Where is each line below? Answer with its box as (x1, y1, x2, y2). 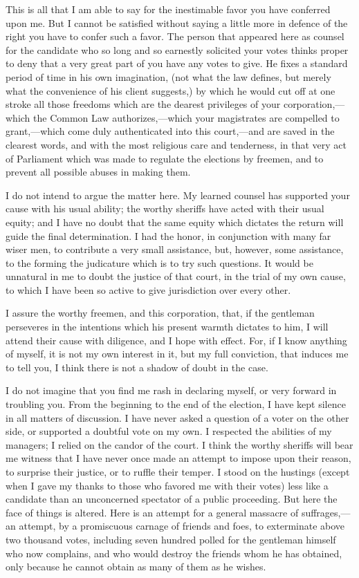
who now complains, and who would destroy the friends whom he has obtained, (6, 546, 342, 560)
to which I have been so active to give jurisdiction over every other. (6, 282, 291, 297)
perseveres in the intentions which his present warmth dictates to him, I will (6, 319, 329, 334)
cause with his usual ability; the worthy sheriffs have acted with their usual (6, 201, 324, 216)
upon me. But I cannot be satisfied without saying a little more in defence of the (6, 15, 348, 30)
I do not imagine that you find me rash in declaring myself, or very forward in (6, 383, 337, 398)
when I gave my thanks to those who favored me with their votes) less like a (6, 478, 329, 492)
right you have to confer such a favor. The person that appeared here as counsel (6, 29, 344, 44)
